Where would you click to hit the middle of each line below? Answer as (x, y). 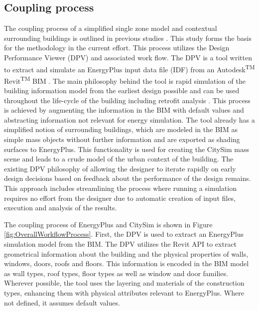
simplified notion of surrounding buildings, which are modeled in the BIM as (121, 129)
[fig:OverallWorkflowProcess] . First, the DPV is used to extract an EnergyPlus (124, 234)
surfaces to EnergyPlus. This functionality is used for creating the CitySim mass (127, 149)
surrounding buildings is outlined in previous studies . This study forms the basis (128, 38)
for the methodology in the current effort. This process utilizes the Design (117, 48)
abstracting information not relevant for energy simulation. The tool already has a (129, 119)
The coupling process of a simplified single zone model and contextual (111, 28)
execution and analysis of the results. (61, 208)
